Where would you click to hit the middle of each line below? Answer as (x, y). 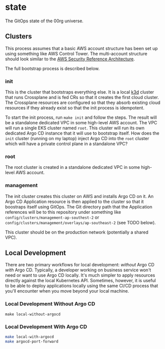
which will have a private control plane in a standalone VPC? (66, 144)
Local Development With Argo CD (46, 327)
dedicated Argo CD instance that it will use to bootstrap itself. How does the (82, 133)
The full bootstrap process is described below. (52, 68)
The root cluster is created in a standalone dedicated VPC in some (73, 167)
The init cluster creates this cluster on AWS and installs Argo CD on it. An (80, 196)
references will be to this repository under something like (63, 212)
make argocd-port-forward (32, 341)
